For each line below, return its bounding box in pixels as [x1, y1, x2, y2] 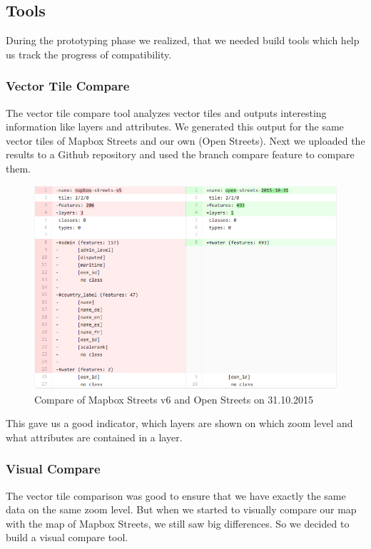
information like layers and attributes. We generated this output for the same [6, 119, 344, 134]
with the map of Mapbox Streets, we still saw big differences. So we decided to [6, 515, 350, 530]
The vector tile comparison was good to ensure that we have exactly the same [6, 488, 346, 503]
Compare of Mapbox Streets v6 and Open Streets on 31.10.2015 [34, 391, 314, 406]
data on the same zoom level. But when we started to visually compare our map [6, 502, 357, 517]
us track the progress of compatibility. [6, 46, 172, 61]
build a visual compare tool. [6, 530, 128, 545]
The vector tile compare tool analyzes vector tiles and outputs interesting [6, 105, 327, 120]
